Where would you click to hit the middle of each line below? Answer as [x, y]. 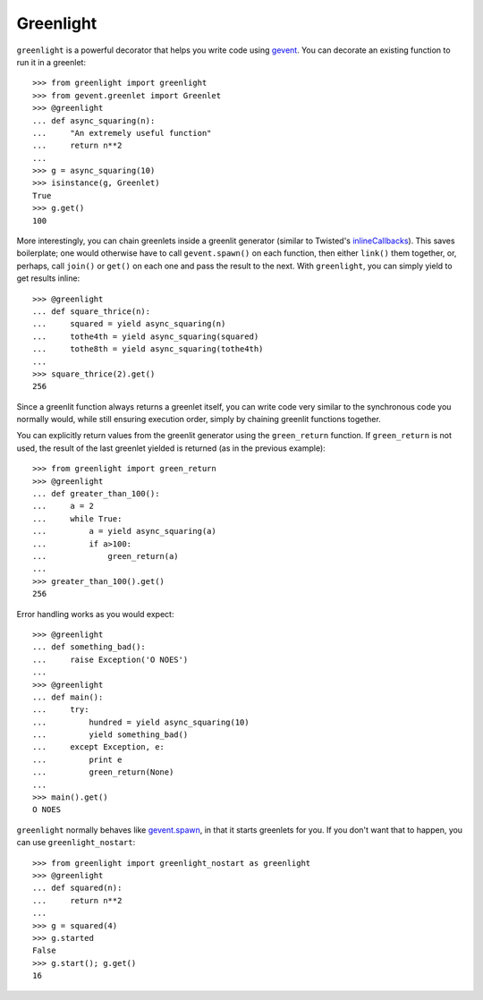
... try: [61, 710]
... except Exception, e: [99, 747]
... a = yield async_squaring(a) [124, 531]
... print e [77, 759]
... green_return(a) [106, 556]
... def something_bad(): [89, 647]
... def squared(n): [77, 888]
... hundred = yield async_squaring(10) [141, 722]
